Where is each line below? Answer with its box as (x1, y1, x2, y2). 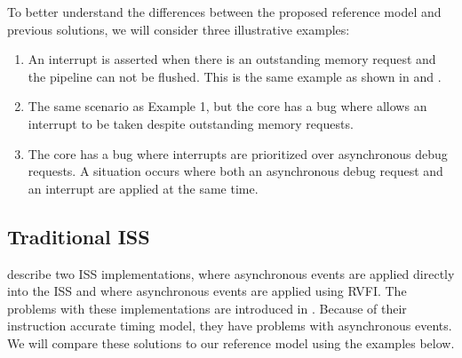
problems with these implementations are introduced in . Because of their (7, 298, 407, 317)
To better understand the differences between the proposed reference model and (7, 3, 442, 20)
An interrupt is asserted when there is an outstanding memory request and (28, 50, 436, 68)
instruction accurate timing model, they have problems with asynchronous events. (7, 316, 452, 335)
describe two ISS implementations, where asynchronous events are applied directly (7, 264, 455, 282)
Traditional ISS (7, 222, 150, 250)
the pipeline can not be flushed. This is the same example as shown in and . (28, 67, 442, 85)
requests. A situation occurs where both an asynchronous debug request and (28, 162, 443, 180)
